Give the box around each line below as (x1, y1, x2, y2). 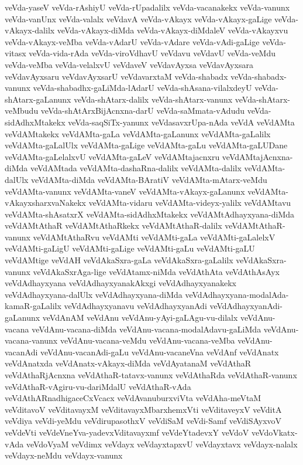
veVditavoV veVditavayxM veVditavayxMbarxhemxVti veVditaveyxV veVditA (5, 403, 282, 415)
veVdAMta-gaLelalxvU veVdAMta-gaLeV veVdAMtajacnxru (5, 150, 220, 162)
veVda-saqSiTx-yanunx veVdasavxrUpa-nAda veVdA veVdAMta (68, 116, 295, 128)
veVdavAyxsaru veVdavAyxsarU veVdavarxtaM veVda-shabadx (5, 70, 228, 82)
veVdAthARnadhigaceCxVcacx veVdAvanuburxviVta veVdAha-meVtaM (5, 392, 261, 404)
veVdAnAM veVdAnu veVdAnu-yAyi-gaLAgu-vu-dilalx (42, 311, 238, 324)
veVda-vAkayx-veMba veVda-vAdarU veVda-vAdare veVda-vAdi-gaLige (5, 35, 260, 47)
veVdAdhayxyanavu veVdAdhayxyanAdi (64, 300, 207, 312)
